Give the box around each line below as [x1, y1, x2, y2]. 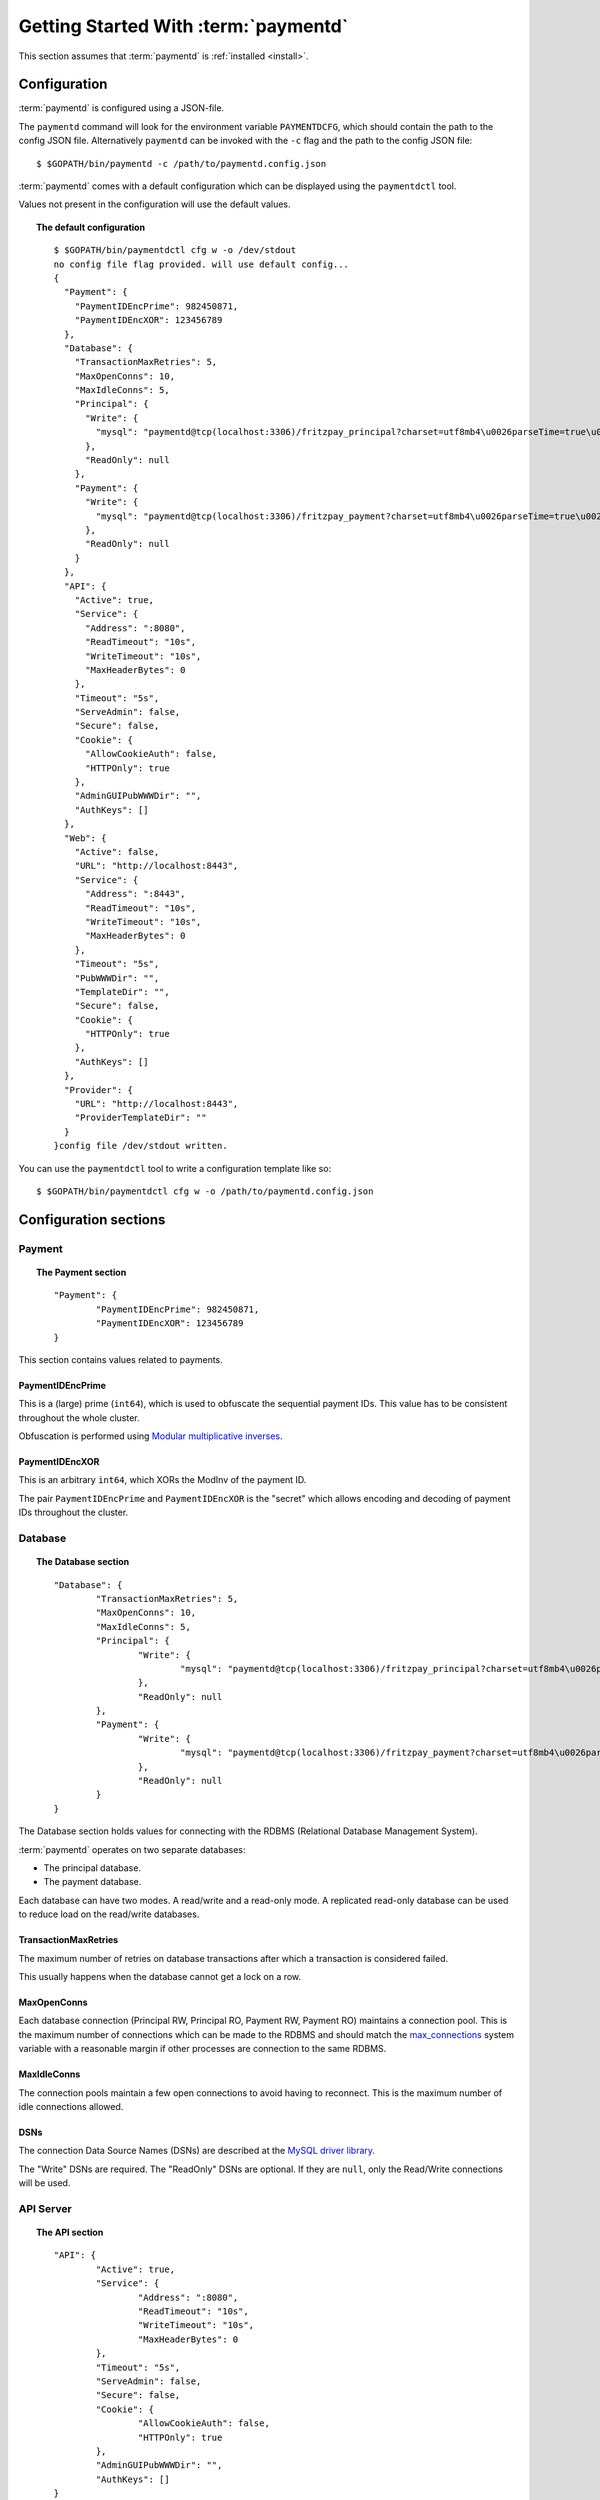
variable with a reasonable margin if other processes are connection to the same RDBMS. [18, 2043, 387, 2055]
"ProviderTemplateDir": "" [74, 1112, 207, 1124]
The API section [36, 2226, 104, 2239]
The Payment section [36, 1266, 127, 1278]
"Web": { [63, 832, 107, 844]
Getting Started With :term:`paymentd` [18, 15, 349, 37]
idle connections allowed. [18, 2100, 124, 2112]
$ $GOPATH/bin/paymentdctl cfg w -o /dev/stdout [53, 245, 297, 256]
